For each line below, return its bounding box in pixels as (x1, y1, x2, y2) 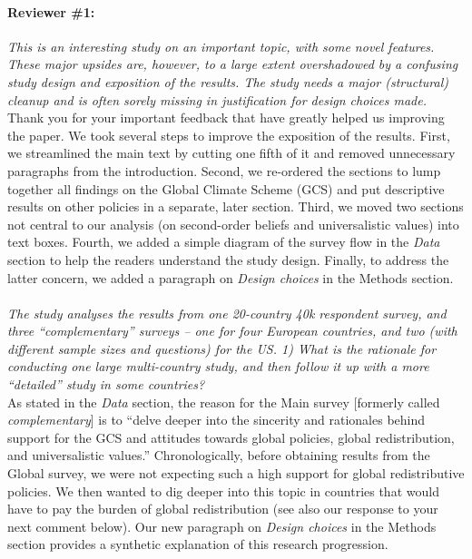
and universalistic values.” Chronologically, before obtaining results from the (7, 446, 430, 465)
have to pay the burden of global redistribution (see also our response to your (7, 499, 438, 518)
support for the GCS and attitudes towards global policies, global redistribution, (7, 427, 455, 446)
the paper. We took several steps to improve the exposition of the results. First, (7, 125, 450, 144)
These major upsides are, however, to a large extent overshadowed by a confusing (7, 54, 458, 74)
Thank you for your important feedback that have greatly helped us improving (7, 108, 445, 127)
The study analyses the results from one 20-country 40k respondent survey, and (7, 303, 447, 322)
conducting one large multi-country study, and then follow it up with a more (7, 357, 429, 376)
